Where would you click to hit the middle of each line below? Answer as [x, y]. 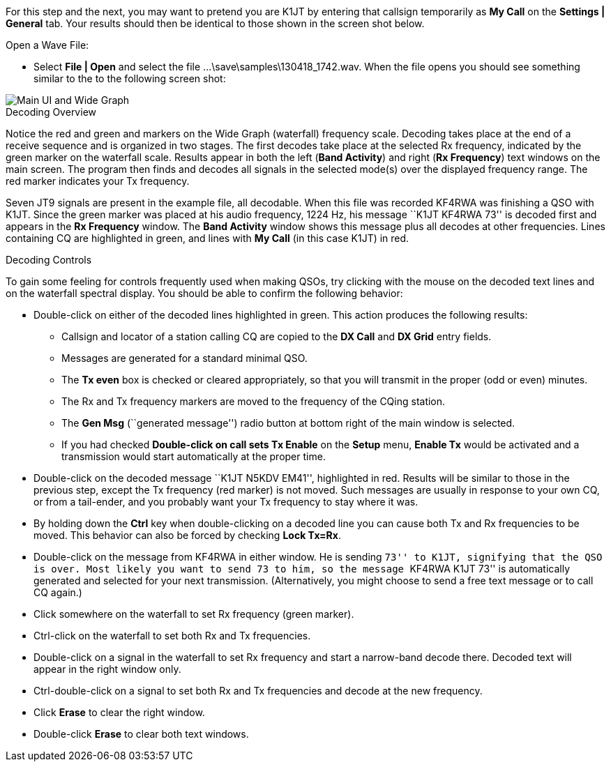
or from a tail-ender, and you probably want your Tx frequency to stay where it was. [226, 502]
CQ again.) [58, 592]
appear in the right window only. [107, 669]
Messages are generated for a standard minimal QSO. [184, 358]
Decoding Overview [51, 112]
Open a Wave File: [47, 45]
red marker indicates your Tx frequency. [98, 181]
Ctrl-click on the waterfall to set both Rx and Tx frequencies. [172, 636]
